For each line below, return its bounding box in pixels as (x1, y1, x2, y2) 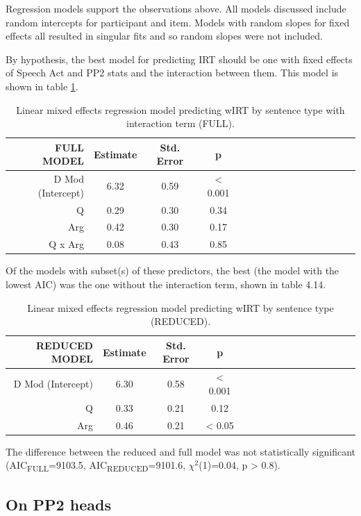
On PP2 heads (6, 493, 111, 515)
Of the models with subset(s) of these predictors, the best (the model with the (6, 263, 339, 278)
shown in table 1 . (6, 78, 78, 93)
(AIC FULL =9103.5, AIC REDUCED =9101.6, (6, 458, 186, 474)
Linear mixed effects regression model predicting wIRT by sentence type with (16, 102, 345, 117)
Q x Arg (49, 237, 84, 251)
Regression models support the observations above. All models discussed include (6, 1, 346, 15)
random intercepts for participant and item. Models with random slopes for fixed (6, 15, 350, 29)
